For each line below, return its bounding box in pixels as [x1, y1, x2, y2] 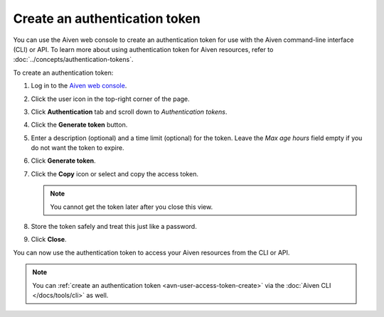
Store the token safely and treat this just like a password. [31, 222, 197, 231]
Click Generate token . [31, 156, 96, 165]
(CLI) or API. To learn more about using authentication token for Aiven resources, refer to [13, 45, 274, 53]
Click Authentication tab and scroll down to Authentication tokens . [31, 107, 228, 116]
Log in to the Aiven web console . [31, 82, 127, 90]
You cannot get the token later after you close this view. [50, 203, 213, 211]
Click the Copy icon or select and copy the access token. [31, 169, 199, 178]
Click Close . [31, 235, 67, 244]
